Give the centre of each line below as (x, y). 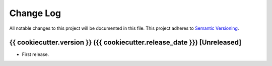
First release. (36, 54)
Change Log (35, 13)
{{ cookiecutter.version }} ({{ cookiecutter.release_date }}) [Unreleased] (125, 43)
